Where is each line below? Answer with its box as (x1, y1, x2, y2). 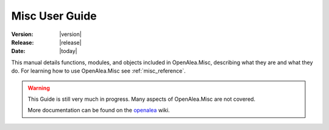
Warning (27, 84, 50, 92)
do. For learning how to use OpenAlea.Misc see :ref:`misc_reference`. (11, 67, 186, 74)
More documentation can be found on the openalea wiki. (27, 107, 170, 114)
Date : (11, 48, 26, 55)
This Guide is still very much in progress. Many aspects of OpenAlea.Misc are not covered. (27, 95, 256, 103)
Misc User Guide (11, 9, 97, 23)
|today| (59, 48, 77, 55)
